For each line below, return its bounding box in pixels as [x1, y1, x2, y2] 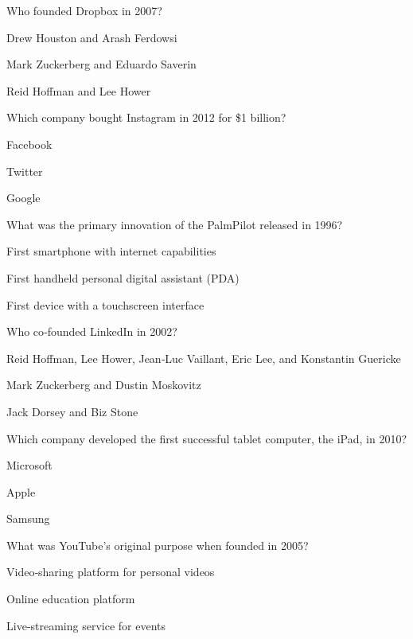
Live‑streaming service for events [6, 617, 166, 633]
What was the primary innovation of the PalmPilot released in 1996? [6, 216, 343, 232]
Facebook [6, 135, 53, 152]
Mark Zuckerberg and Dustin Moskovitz [6, 376, 201, 393]
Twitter [6, 162, 43, 179]
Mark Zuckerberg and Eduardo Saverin [6, 56, 197, 72]
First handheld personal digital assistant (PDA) [6, 269, 240, 286]
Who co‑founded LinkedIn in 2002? [6, 323, 177, 340]
